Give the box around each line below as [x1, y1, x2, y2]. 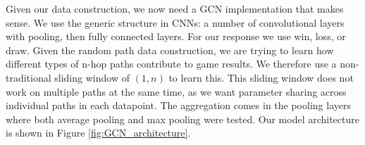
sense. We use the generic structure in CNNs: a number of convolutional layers [6, 15, 345, 30]
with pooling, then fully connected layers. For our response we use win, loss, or [6, 29, 346, 44]
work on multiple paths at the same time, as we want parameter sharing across [6, 84, 347, 99]
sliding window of [54, 70, 130, 84]
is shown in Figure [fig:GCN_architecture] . [6, 125, 191, 140]
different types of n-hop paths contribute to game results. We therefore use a [6, 56, 337, 71]
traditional [6, 70, 51, 84]
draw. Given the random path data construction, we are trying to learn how [6, 42, 334, 57]
